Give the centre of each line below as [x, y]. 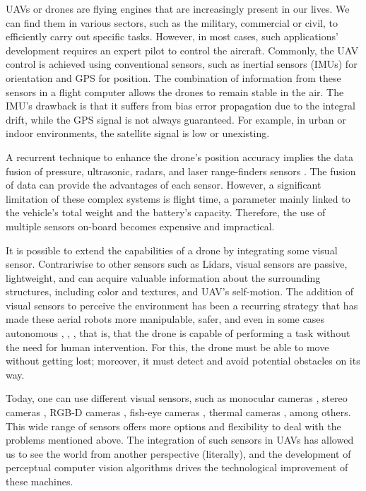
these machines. [40, 481]
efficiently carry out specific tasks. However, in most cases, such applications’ [172, 36]
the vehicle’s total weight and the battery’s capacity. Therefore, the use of [166, 212]
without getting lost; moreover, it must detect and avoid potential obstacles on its [183, 361]
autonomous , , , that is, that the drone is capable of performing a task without [178, 333]
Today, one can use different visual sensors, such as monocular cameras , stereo [177, 398]
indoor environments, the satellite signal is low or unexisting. [138, 133]
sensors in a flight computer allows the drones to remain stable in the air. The [175, 91]
